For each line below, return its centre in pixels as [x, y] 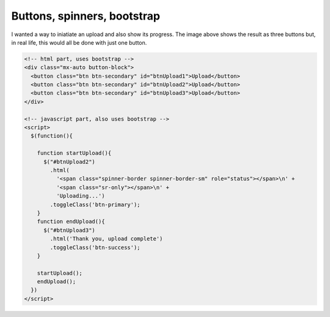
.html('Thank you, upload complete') [106, 239]
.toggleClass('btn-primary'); [95, 204]
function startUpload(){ [74, 153]
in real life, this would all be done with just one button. [79, 42]
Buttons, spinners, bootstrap [86, 16]
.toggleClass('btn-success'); [95, 247]
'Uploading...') [80, 196]
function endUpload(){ [71, 222]
